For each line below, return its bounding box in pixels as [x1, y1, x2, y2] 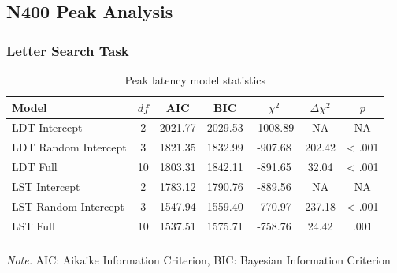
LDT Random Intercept [12, 139, 127, 155]
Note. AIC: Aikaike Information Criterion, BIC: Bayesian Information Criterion [6, 252, 391, 267]
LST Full [12, 217, 55, 234]
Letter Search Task [6, 40, 129, 60]
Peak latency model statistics [124, 72, 266, 88]
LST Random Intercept [12, 197, 124, 214]
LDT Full [12, 159, 58, 175]
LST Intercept [12, 178, 80, 194]
